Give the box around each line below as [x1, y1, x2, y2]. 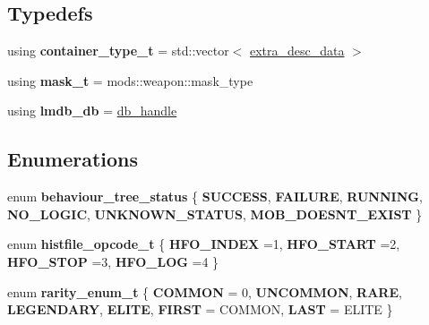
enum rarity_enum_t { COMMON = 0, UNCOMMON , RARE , [7, 282, 402, 301]
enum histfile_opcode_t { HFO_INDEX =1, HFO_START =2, [7, 235, 400, 253]
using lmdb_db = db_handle [7, 101, 177, 120]
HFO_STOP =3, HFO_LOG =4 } [7, 252, 219, 270]
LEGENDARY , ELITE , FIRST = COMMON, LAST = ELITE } [7, 300, 393, 319]
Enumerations [7, 145, 139, 173]
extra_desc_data [249, 41, 345, 60]
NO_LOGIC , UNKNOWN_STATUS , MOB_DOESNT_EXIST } [7, 204, 423, 223]
